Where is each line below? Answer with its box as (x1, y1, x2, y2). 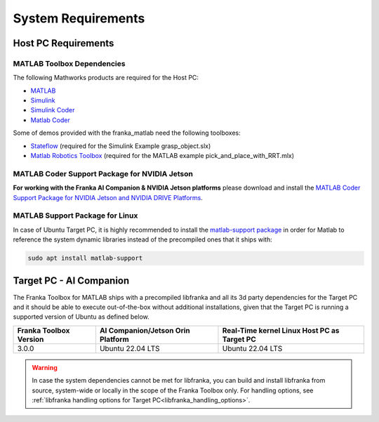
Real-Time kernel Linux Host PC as (222, 325, 340, 335)
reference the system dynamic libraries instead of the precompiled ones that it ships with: (13, 235, 273, 244)
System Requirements (13, 11, 145, 26)
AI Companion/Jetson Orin (99, 325, 191, 335)
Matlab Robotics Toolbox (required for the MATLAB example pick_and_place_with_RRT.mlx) (30, 152, 295, 160)
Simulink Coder (30, 106, 75, 114)
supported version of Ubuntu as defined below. (13, 312, 150, 321)
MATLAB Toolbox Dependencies (13, 58, 126, 68)
